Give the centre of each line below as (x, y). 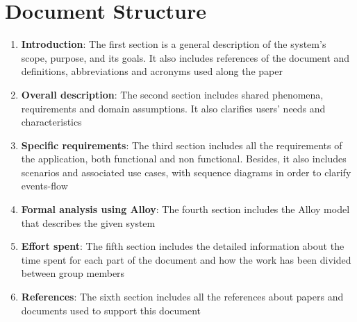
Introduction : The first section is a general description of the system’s (174, 44)
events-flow (44, 186)
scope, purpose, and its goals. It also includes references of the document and (185, 57)
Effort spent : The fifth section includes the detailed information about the (183, 246)
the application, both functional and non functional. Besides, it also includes (184, 159)
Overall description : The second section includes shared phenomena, (172, 94)
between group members (73, 273)
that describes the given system (88, 222)
